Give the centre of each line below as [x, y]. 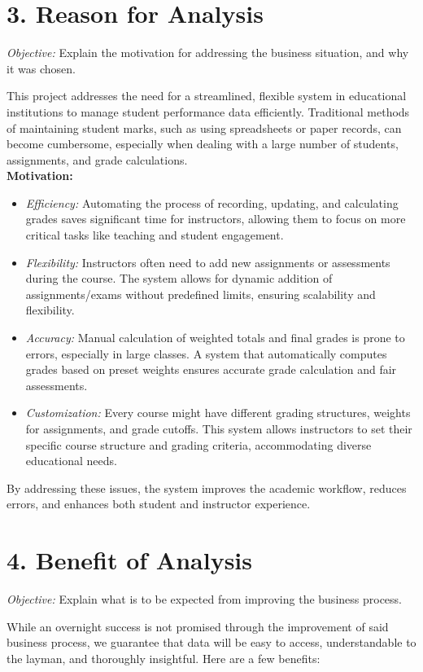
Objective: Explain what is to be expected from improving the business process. [204, 599]
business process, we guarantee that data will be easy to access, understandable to [211, 642]
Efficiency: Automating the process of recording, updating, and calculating [212, 202]
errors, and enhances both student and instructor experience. [159, 504]
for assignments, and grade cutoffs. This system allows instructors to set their [219, 428]
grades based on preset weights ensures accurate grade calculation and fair [211, 369]
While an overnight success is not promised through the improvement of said [198, 626]
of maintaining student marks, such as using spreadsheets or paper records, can [204, 127]
